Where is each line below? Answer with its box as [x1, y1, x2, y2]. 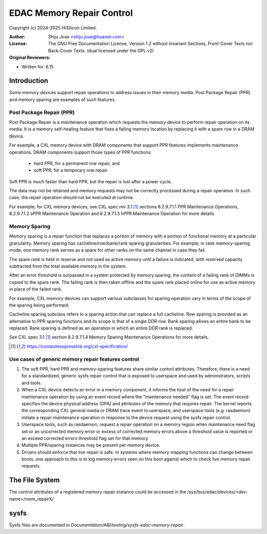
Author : [9, 34, 26, 40]
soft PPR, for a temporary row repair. [34, 167, 109, 173]
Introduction [9, 77, 48, 85]
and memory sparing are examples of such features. [9, 97, 116, 103]
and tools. [21, 379, 42, 386]
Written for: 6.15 [21, 63, 54, 69]
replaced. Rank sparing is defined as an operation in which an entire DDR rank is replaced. [9, 325, 193, 331]
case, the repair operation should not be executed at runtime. [9, 195, 134, 201]
